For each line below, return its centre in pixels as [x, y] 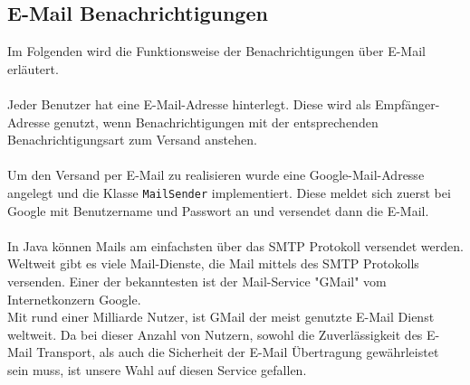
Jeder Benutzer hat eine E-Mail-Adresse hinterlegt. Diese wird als [189, 103]
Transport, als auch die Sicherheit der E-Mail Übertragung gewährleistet [238, 352]
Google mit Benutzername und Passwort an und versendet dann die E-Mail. [218, 210]
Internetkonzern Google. [74, 299]
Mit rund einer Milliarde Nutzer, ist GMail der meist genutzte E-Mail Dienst [221, 317]
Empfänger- [408, 103]
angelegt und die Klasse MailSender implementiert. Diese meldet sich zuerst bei [229, 192]
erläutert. [33, 68]
